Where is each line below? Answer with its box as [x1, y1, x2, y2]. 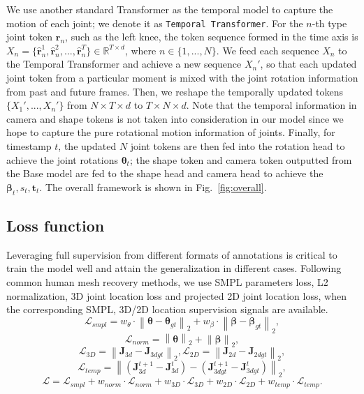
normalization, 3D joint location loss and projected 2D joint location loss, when [6, 288, 347, 303]
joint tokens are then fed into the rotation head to [130, 139, 345, 153]
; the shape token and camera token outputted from [129, 152, 352, 167]
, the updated [58, 139, 117, 153]
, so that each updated [260, 56, 357, 71]
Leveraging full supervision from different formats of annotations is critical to [6, 247, 337, 262]
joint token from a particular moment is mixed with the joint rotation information [6, 70, 358, 85]
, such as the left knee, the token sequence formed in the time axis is [65, 29, 358, 44]
